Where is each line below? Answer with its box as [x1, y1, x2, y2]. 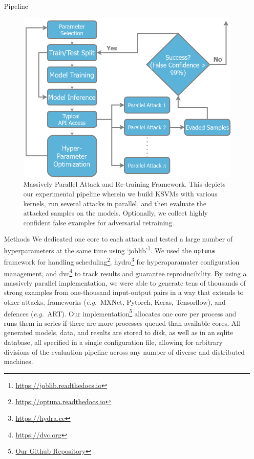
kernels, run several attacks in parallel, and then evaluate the [23, 198, 207, 208]
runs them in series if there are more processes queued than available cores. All [4, 317, 240, 328]
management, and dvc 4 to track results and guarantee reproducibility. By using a [4, 266, 247, 278]
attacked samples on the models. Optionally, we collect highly [23, 208, 208, 218]
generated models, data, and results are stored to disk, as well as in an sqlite [4, 327, 233, 338]
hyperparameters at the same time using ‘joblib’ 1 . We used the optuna [4, 244, 215, 255]
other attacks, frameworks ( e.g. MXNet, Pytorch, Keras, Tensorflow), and [4, 297, 226, 307]
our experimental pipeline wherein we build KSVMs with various [23, 189, 218, 199]
